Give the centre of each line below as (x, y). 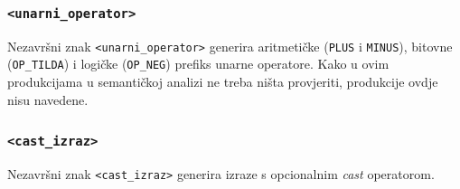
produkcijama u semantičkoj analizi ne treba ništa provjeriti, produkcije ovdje (223, 82)
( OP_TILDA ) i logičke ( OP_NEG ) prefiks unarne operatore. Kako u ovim (198, 64)
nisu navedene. (48, 99)
